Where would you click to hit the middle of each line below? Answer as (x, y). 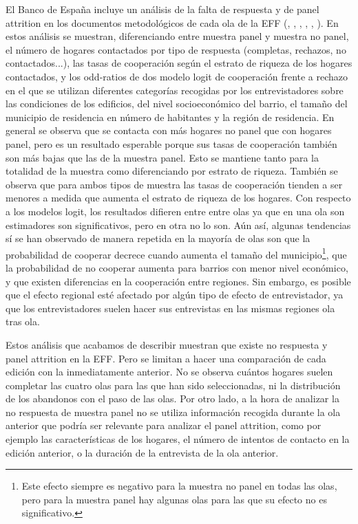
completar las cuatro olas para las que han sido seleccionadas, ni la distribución (173, 385)
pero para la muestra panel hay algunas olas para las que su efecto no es (174, 499)
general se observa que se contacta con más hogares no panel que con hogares (169, 130)
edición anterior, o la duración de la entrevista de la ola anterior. (142, 452)
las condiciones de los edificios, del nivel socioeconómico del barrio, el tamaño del (177, 103)
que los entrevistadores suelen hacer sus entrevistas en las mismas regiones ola (170, 308)
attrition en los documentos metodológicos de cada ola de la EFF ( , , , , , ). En (172, 22)
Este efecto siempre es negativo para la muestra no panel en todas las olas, (179, 486)
